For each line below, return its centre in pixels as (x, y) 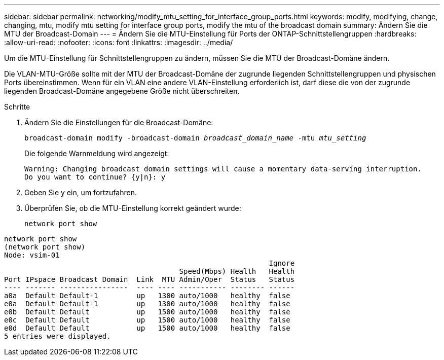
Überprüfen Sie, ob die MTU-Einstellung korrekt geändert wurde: (133, 208)
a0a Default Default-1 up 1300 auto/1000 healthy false (147, 296)
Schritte (17, 107)
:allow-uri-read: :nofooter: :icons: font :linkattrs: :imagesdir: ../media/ (119, 42)
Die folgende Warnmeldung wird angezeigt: (97, 153)
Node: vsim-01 (32, 255)
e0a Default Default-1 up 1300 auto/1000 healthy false (147, 304)
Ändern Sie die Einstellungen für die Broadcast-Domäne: (119, 122)
